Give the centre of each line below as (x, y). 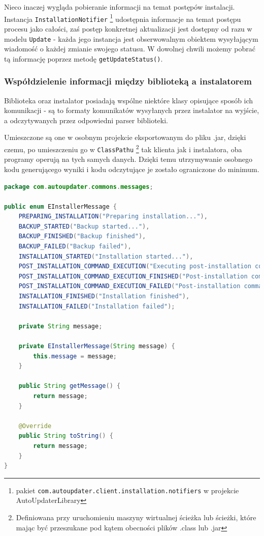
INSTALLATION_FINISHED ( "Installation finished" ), (104, 297)
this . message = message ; (75, 356)
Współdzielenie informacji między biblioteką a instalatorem (128, 81)
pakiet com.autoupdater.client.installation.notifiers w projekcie (127, 490)
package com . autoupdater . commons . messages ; (79, 187)
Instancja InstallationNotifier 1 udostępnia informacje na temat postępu (123, 18)
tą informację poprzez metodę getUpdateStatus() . (84, 58)
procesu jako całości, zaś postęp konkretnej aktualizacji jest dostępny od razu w (128, 28)
